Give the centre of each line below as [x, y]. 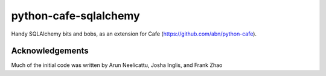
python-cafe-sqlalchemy [75, 16]
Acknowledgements [50, 51]
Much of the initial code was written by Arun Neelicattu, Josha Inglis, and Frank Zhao [117, 65]
